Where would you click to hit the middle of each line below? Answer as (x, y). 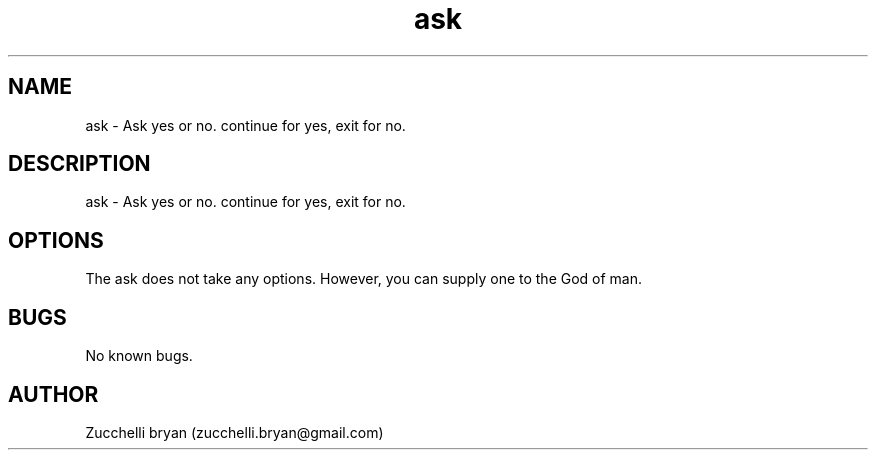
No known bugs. (139, 356)
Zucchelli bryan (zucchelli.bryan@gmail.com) (234, 432)
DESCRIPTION (79, 164)
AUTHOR (53, 394)
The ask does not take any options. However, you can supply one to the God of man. (364, 279)
